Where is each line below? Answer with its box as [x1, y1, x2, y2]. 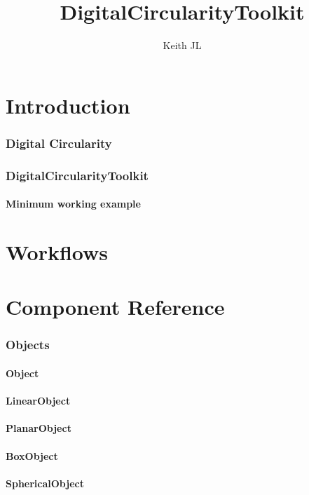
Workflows [6, 237, 109, 266]
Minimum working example [6, 196, 141, 211]
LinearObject [6, 393, 71, 408]
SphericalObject [6, 475, 84, 490]
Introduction [6, 90, 130, 119]
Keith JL [163, 38, 202, 53]
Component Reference [6, 292, 225, 321]
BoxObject [6, 448, 58, 463]
